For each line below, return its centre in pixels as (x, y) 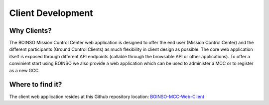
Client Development (51, 13)
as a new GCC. (24, 70)
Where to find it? (36, 85)
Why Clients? (30, 31)
